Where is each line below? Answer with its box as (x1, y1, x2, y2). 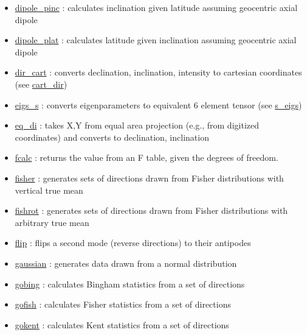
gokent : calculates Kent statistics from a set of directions (15, 318, 229, 331)
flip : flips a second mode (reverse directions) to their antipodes (15, 236, 251, 249)
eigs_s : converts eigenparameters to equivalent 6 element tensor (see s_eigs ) (15, 98, 302, 111)
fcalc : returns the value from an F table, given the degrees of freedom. (15, 151, 278, 164)
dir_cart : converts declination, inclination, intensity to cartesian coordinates (15, 66, 302, 79)
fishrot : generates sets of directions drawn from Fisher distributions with (15, 204, 288, 217)
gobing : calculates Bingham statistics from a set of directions (15, 277, 245, 290)
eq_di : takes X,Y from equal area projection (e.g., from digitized (15, 119, 259, 132)
